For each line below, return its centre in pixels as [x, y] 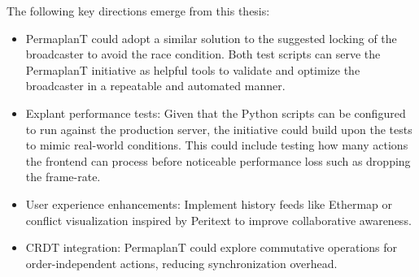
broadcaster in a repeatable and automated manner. [155, 86]
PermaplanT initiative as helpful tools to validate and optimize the [193, 69]
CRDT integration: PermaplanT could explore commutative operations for [212, 247]
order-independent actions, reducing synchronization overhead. [181, 263]
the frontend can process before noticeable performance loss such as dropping [218, 160]
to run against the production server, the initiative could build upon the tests [219, 129]
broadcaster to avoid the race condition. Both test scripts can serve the [203, 54]
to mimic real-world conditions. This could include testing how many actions [217, 145]
